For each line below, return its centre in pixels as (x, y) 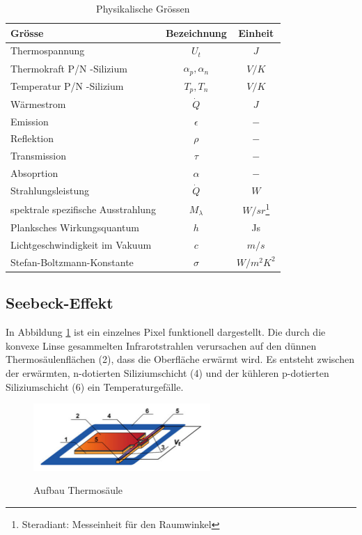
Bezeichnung (196, 32)
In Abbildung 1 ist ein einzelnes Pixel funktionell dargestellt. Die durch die (166, 332)
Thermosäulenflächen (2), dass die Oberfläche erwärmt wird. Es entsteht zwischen (180, 359)
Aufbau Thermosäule (78, 490)
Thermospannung (48, 51)
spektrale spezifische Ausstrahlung (83, 209)
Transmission (38, 156)
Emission (30, 121)
